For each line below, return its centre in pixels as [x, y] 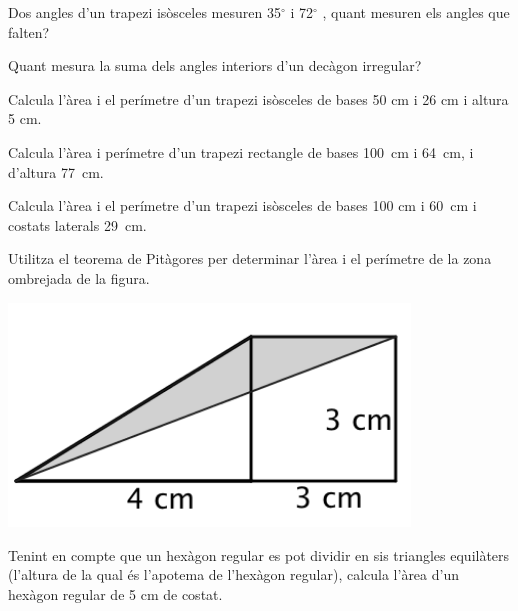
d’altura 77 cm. [56, 171]
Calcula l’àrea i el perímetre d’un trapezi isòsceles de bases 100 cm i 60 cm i [242, 205]
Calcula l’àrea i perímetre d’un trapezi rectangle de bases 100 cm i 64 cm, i [241, 151]
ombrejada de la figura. [79, 277]
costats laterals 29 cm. [77, 224]
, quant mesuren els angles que [416, 12]
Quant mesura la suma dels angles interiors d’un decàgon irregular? [215, 65]
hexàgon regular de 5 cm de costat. [115, 593]
